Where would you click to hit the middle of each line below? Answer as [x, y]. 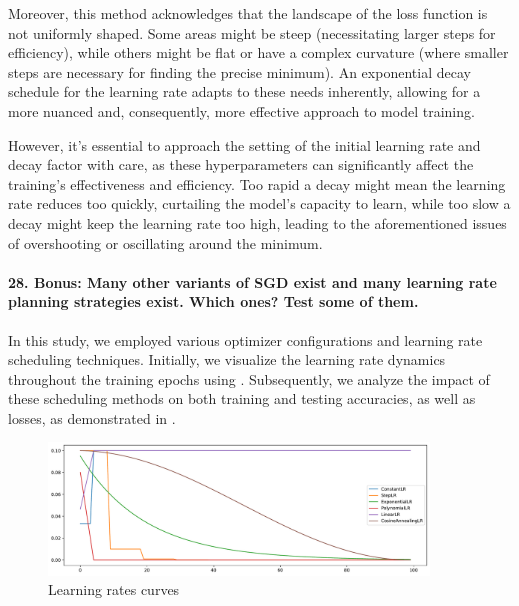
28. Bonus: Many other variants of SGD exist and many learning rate [252, 281]
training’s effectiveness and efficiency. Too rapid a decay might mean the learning [257, 183]
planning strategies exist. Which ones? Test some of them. [213, 301]
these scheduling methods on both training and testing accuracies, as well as [242, 398]
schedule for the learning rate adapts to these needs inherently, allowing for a [244, 91]
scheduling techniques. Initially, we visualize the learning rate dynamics [227, 359]
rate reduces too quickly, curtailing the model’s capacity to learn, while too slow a [259, 203]
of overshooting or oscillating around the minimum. [165, 242]
